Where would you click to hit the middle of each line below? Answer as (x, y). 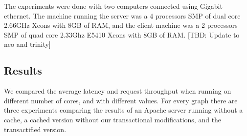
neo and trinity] (27, 44)
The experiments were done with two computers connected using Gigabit (113, 6)
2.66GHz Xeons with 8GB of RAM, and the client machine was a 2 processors (121, 25)
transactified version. (35, 129)
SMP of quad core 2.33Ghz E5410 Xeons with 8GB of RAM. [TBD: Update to (122, 34)
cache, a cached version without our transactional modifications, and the (113, 119)
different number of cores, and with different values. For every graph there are (121, 100)
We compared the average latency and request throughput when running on (118, 91)
